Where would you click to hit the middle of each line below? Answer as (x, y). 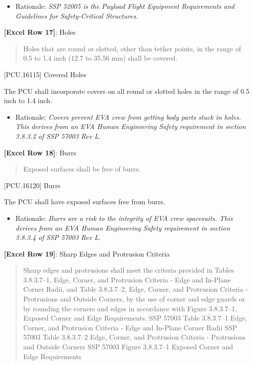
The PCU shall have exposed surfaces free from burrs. (85, 202)
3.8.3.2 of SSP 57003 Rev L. (58, 136)
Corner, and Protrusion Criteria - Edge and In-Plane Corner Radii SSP (130, 327)
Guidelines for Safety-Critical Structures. (77, 15)
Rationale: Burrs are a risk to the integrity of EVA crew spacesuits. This (124, 218)
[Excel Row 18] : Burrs (40, 152)
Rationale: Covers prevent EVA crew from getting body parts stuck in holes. (128, 117)
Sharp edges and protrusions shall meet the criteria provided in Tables (128, 270)
